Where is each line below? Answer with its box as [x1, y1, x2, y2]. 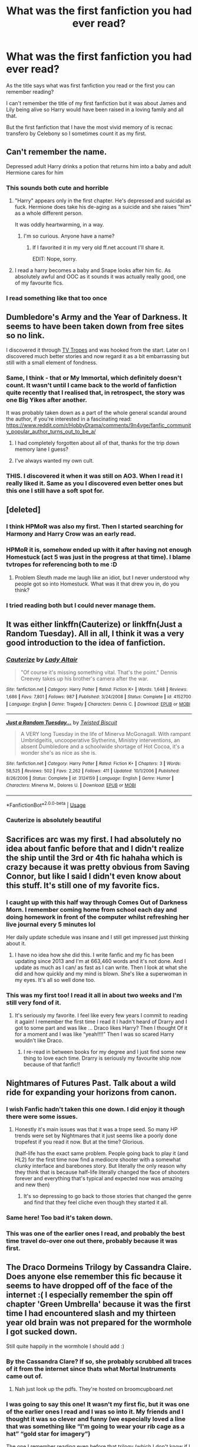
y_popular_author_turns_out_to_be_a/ [6, 428, 96, 435]
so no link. [6, 330, 45, 341]
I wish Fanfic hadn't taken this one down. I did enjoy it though [6, 1105, 185, 1113]
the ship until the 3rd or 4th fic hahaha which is [6, 853, 183, 863]
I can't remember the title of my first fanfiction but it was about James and [6, 99, 187, 107]
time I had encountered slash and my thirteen [6, 1308, 176, 1318]
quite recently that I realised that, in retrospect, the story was [6, 388, 185, 397]
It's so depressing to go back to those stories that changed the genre [23, 1193, 192, 1200]
